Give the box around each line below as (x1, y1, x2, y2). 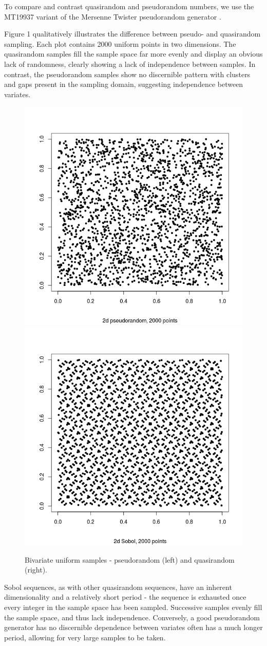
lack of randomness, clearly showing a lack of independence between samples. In (4, 58, 256, 69)
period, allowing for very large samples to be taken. (4, 632, 166, 642)
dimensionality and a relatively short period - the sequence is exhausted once (4, 591, 246, 602)
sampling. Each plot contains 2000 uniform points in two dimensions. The (4, 38, 236, 49)
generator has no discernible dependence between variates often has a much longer (4, 622, 263, 633)
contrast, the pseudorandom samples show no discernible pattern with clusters (4, 68, 251, 79)
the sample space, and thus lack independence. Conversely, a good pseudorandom (4, 612, 260, 622)
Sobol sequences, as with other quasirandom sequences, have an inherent (4, 581, 232, 592)
